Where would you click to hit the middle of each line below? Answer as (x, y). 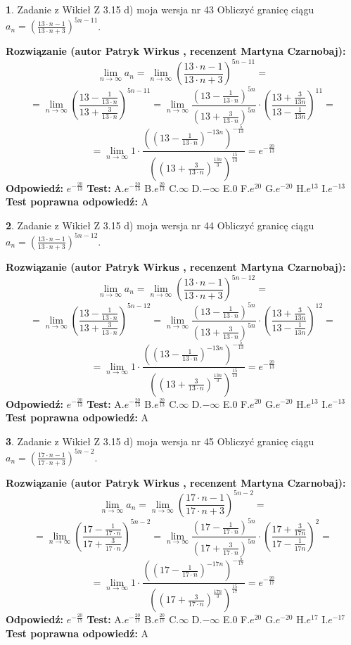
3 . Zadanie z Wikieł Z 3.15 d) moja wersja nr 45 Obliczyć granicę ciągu (160, 441)
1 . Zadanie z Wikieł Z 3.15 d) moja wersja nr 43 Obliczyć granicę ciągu (160, 9)
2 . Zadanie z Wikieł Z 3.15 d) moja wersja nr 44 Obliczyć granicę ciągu (160, 225)
